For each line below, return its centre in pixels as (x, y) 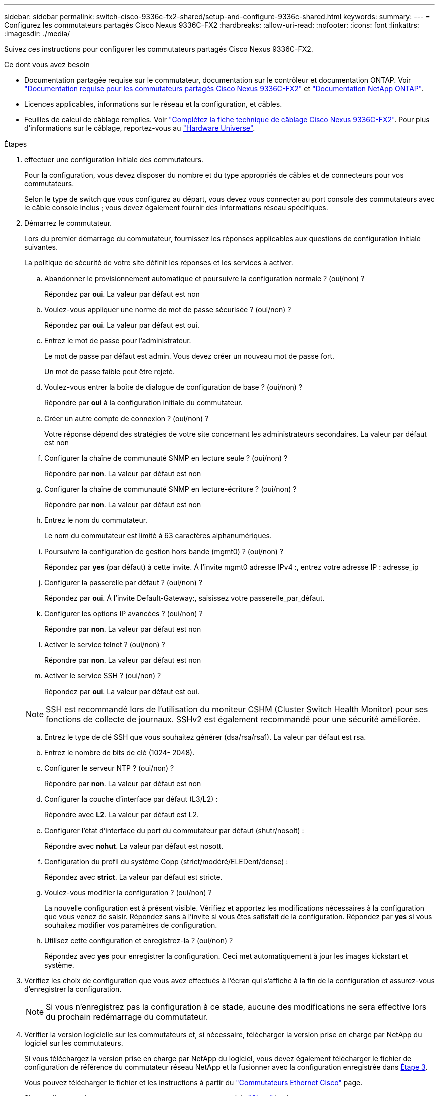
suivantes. (41, 247)
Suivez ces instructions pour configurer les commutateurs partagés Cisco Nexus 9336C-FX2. (159, 49)
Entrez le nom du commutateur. (96, 520)
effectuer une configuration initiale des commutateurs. (114, 159)
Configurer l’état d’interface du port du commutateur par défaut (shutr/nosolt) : (174, 830)
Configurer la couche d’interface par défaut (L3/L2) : (131, 799)
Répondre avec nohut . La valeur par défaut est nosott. (134, 846)
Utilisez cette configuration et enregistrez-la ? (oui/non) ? (139, 941)
